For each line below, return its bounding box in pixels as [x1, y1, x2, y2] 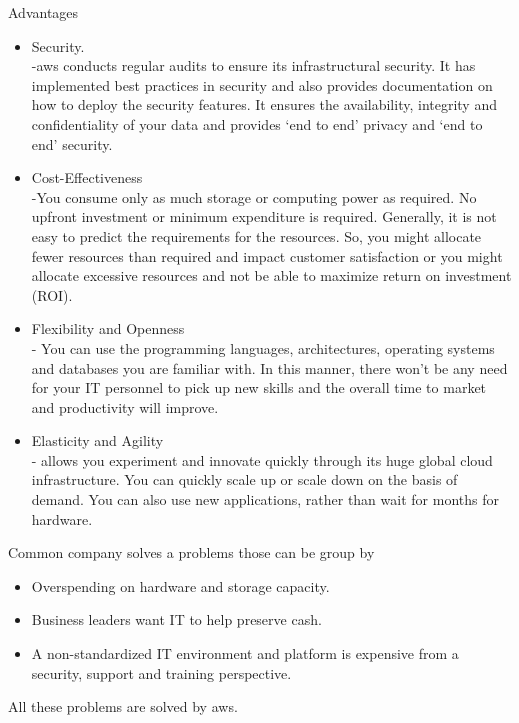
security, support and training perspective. [31, 662, 292, 683]
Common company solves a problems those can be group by [8, 542, 375, 563]
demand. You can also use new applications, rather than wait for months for [31, 489, 499, 510]
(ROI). [31, 284, 73, 305]
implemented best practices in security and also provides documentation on [31, 74, 493, 95]
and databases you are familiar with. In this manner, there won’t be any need [31, 357, 508, 378]
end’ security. [31, 133, 113, 154]
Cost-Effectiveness [31, 167, 143, 188]
